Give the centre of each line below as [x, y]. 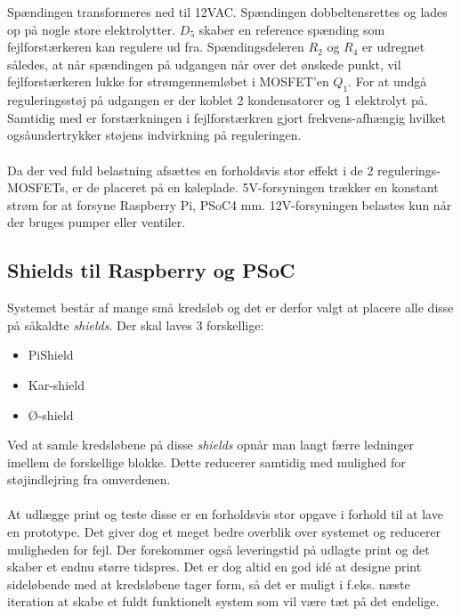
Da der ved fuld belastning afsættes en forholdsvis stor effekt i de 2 [190, 170]
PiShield [51, 355]
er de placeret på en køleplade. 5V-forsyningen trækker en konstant [255, 187]
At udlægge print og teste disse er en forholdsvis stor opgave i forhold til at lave [225, 514]
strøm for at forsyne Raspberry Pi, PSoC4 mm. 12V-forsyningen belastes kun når [230, 204]
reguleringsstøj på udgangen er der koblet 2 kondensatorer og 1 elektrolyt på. [218, 100]
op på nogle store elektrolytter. [92, 29]
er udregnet [394, 47]
